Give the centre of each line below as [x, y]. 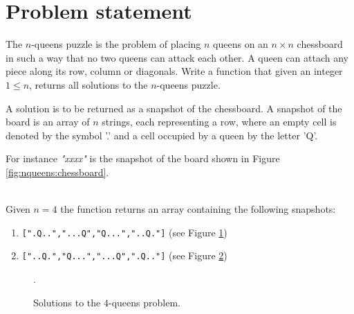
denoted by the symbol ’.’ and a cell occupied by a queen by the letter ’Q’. [162, 135]
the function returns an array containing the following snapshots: [198, 209]
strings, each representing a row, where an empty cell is [219, 122]
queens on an [241, 44]
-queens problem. [144, 302]
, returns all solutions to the [88, 84]
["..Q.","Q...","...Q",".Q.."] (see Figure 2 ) [124, 255]
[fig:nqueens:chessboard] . [57, 172]
